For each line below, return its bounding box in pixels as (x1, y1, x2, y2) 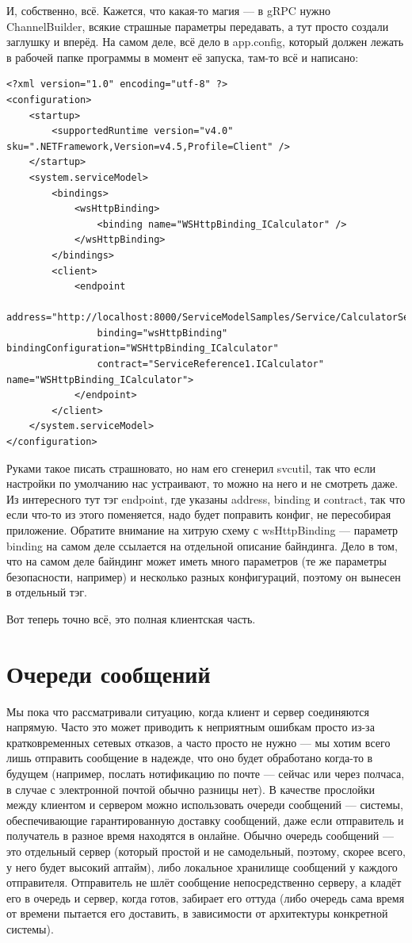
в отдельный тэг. (6, 584, 87, 600)
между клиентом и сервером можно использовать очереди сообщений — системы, (6, 796, 403, 813)
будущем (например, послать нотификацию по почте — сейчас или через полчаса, (6, 765, 405, 782)
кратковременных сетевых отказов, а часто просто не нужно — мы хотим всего (6, 734, 391, 750)
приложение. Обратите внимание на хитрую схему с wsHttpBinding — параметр (6, 522, 399, 538)
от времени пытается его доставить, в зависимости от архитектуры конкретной (6, 905, 388, 922)
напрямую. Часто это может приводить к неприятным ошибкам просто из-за (6, 719, 375, 735)
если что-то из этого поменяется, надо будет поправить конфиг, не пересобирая (6, 506, 391, 523)
